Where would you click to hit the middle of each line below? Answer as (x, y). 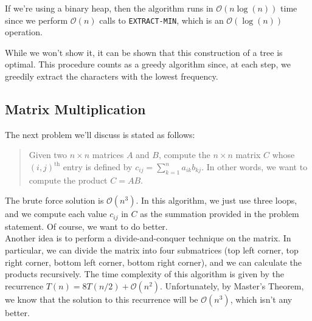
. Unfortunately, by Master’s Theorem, (232, 285)
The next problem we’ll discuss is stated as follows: (100, 134)
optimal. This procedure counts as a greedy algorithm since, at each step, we (148, 64)
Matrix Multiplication (75, 109)
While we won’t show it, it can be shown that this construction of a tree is (144, 52)
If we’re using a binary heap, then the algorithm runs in (109, 8)
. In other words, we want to (255, 167)
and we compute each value (56, 214)
